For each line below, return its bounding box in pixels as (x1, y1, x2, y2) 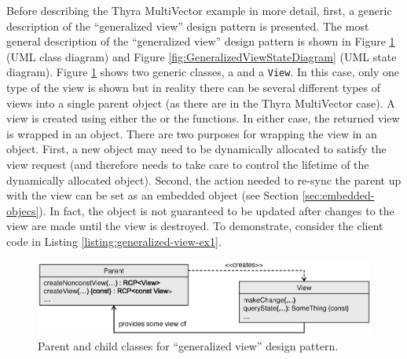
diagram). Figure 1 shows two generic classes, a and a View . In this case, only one (6, 64, 399, 80)
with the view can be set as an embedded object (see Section (6, 187, 299, 203)
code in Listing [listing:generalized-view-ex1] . (6, 233, 222, 249)
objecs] (6, 202, 39, 218)
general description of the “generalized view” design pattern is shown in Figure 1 (6, 33, 395, 49)
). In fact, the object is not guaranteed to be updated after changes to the (38, 202, 394, 218)
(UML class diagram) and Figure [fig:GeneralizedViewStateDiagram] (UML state (6, 48, 397, 64)
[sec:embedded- (302, 187, 375, 203)
